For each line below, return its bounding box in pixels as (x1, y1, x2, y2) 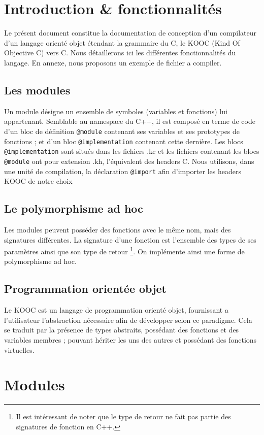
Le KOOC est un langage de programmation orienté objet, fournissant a (4, 305, 228, 315)
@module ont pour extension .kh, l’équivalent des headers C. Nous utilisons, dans (4, 155, 254, 166)
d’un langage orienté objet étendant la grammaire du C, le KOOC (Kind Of (4, 37, 240, 48)
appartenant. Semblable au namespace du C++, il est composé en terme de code (4, 116, 255, 126)
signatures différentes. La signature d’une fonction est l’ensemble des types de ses (4, 234, 256, 245)
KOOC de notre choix (4, 176, 73, 186)
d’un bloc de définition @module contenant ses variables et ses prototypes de (4, 125, 240, 136)
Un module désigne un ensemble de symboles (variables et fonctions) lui (4, 106, 227, 116)
